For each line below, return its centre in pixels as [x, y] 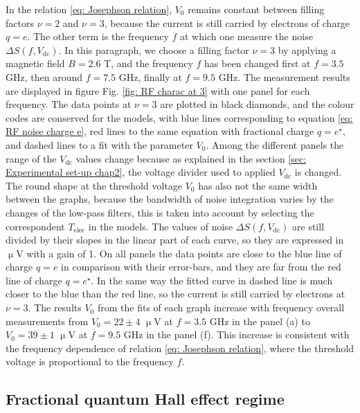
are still [308, 226]
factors [20, 22]
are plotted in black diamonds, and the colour [257, 104]
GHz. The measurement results [284, 76]
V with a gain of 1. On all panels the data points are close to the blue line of [179, 253]
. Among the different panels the [275, 144]
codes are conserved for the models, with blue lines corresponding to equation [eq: [179, 117]
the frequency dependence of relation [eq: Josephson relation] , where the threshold [180, 348]
